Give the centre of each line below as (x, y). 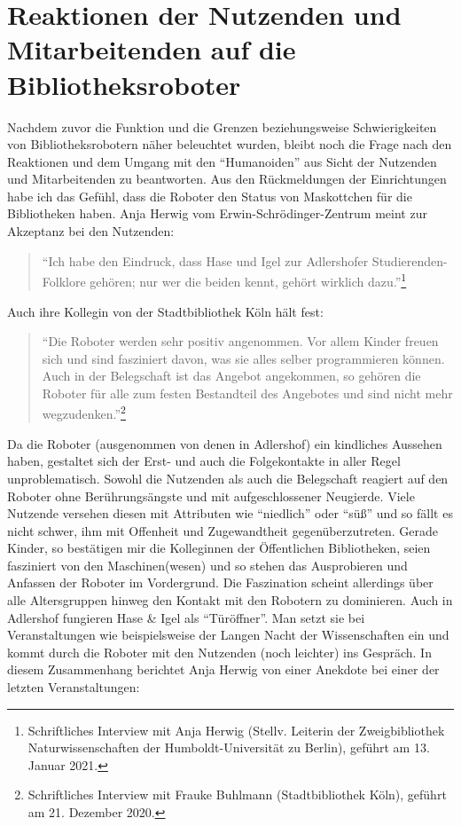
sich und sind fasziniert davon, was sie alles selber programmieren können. (243, 358)
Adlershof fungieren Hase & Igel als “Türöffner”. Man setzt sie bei (186, 617)
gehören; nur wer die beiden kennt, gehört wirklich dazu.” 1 (248, 280)
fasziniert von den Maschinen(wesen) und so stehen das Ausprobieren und (207, 565)
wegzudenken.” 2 (84, 413)
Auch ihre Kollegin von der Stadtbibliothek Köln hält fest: (165, 311)
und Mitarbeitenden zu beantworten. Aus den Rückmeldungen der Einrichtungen (227, 179)
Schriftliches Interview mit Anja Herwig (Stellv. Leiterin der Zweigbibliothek (236, 730)
